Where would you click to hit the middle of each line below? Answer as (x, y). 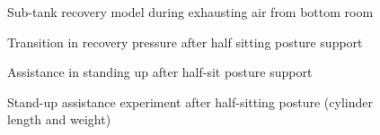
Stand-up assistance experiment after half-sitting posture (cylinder (190, 101)
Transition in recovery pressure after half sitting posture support (185, 42)
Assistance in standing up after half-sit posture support (160, 72)
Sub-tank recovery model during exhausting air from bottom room (190, 12)
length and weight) (59, 119)
